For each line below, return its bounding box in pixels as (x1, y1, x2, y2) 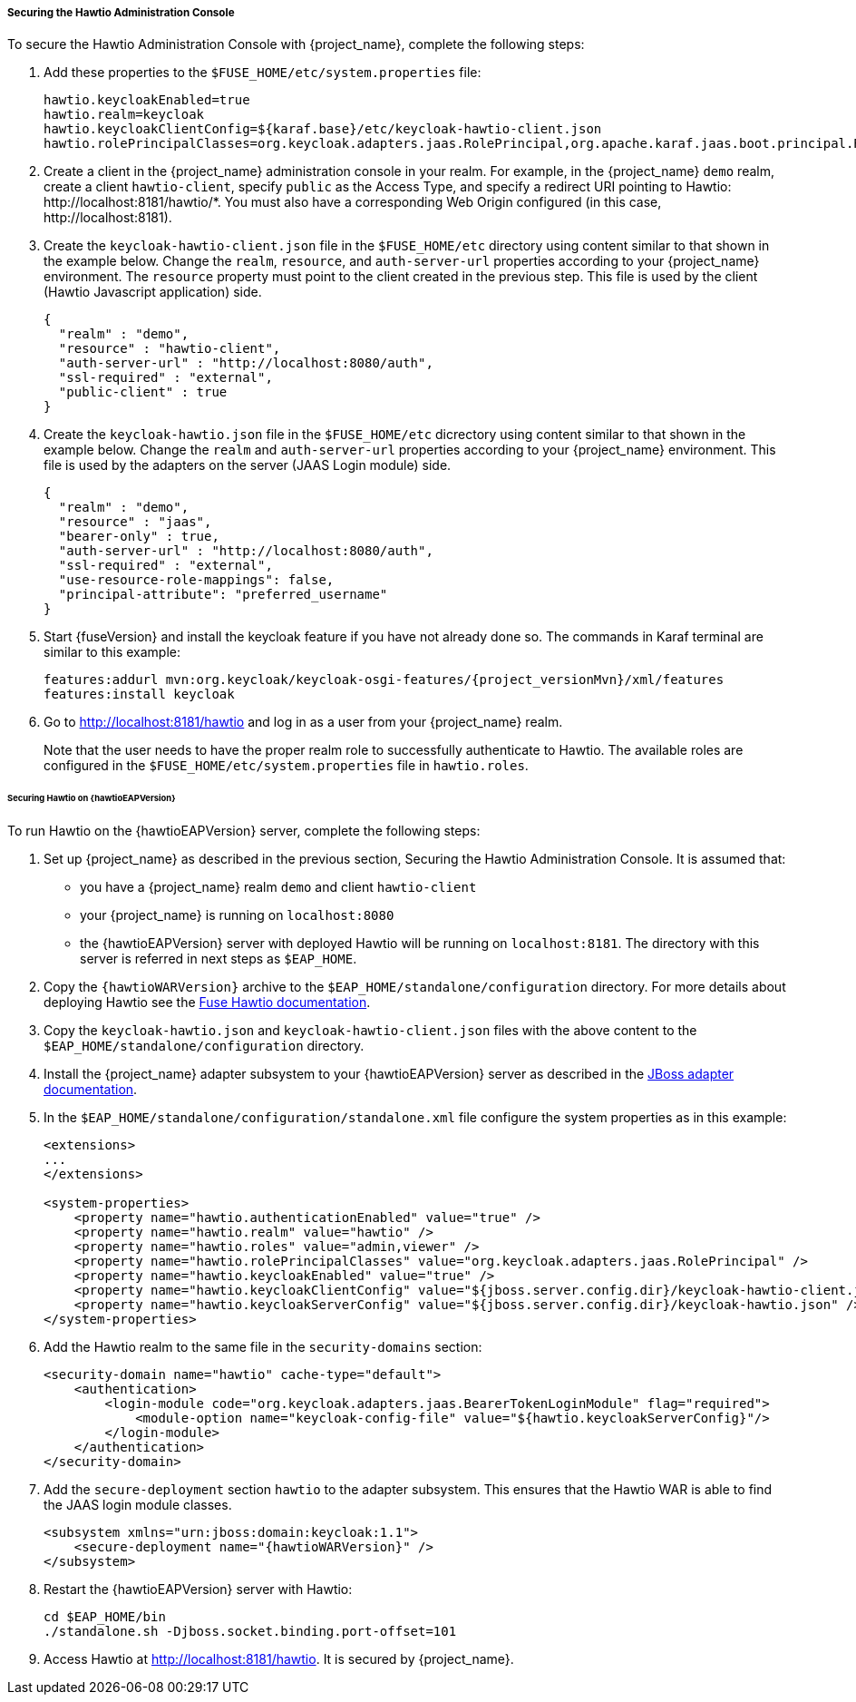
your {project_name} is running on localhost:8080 (80, 907, 394, 924)
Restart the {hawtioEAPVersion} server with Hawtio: (44, 1581, 353, 1598)
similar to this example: (44, 644, 181, 660)
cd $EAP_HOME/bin (44, 1609, 166, 1625)
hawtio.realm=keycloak (44, 107, 205, 122)
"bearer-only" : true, (58, 529, 219, 544)
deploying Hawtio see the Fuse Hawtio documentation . (44, 994, 371, 1011)
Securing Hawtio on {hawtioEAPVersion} (7, 793, 176, 804)
